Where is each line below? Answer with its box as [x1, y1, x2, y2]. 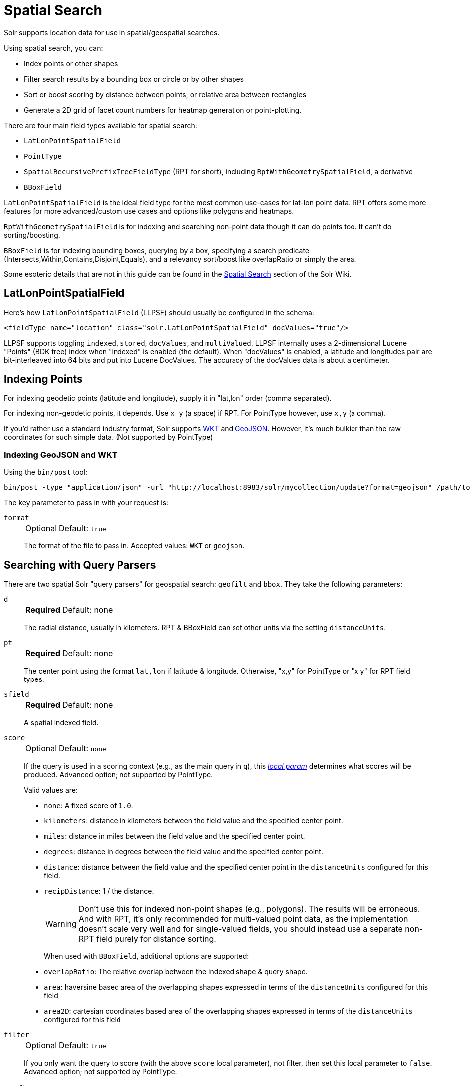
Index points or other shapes [24, 59, 118, 68]
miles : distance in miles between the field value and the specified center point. [44, 832, 305, 841]
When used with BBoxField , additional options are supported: [44, 952, 249, 961]
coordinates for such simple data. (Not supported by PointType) [4, 433, 213, 442]
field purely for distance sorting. [96, 934, 216, 944]
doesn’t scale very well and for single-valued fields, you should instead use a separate [78, 924, 403, 934]
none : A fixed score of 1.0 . [44, 801, 133, 810]
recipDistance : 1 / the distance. [44, 887, 154, 896]
